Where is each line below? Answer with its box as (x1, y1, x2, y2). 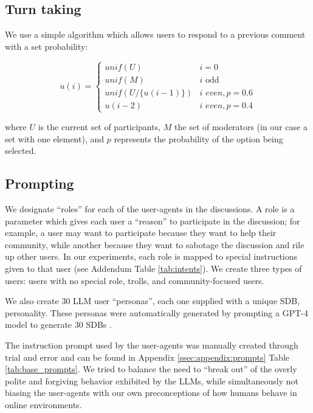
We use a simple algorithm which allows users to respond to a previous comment (5, 28, 306, 41)
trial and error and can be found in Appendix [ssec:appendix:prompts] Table (5, 350, 289, 363)
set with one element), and (5, 132, 105, 145)
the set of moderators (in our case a (174, 120, 308, 133)
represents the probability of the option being (114, 132, 283, 145)
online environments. (5, 398, 82, 411)
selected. (5, 144, 36, 157)
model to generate (5, 318, 72, 331)
